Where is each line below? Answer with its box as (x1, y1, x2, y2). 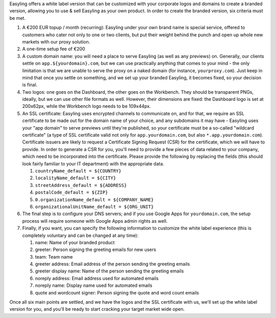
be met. (9, 15, 26, 21)
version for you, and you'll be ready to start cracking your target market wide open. (9, 306, 185, 312)
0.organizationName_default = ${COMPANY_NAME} (35, 197, 154, 202)
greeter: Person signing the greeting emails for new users (35, 246, 156, 253)
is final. (22, 82, 38, 88)
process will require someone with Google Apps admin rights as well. (22, 218, 168, 224)
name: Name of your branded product (35, 239, 115, 245)
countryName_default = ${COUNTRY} (35, 168, 122, 174)
